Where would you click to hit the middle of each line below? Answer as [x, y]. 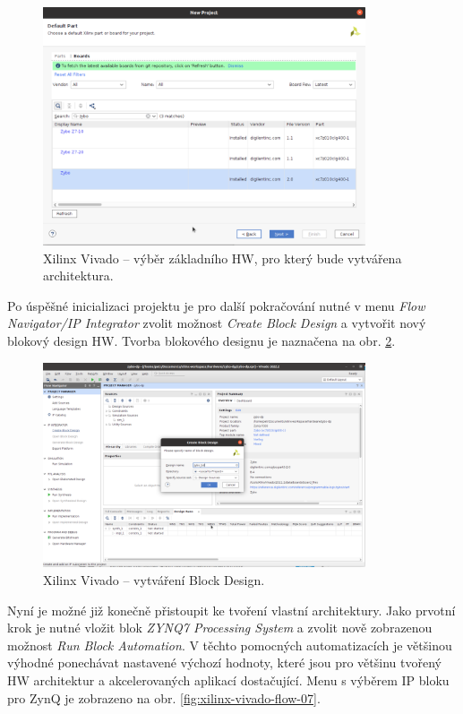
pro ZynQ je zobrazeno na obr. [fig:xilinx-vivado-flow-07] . [164, 697]
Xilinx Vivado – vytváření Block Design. [154, 579]
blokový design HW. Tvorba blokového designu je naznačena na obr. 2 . [201, 341]
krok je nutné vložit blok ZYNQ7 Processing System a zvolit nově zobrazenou [220, 628]
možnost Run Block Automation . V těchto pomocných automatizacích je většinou [230, 645]
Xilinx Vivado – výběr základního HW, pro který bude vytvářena [223, 258]
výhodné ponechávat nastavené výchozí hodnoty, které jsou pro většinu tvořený [224, 662]
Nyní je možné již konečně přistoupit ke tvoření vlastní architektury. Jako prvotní [231, 610]
